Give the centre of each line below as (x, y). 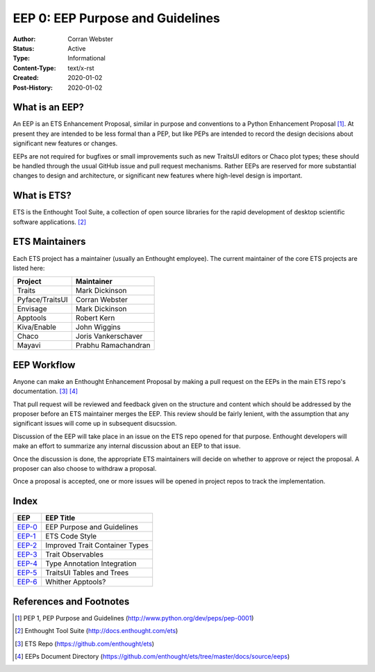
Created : (26, 78)
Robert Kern (95, 318)
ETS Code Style (71, 536)
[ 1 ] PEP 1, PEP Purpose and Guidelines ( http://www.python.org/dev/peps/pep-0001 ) (134, 618)
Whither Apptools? (76, 582)
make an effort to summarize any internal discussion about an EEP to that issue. (127, 446)
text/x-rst (81, 68)
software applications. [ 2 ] (50, 222)
